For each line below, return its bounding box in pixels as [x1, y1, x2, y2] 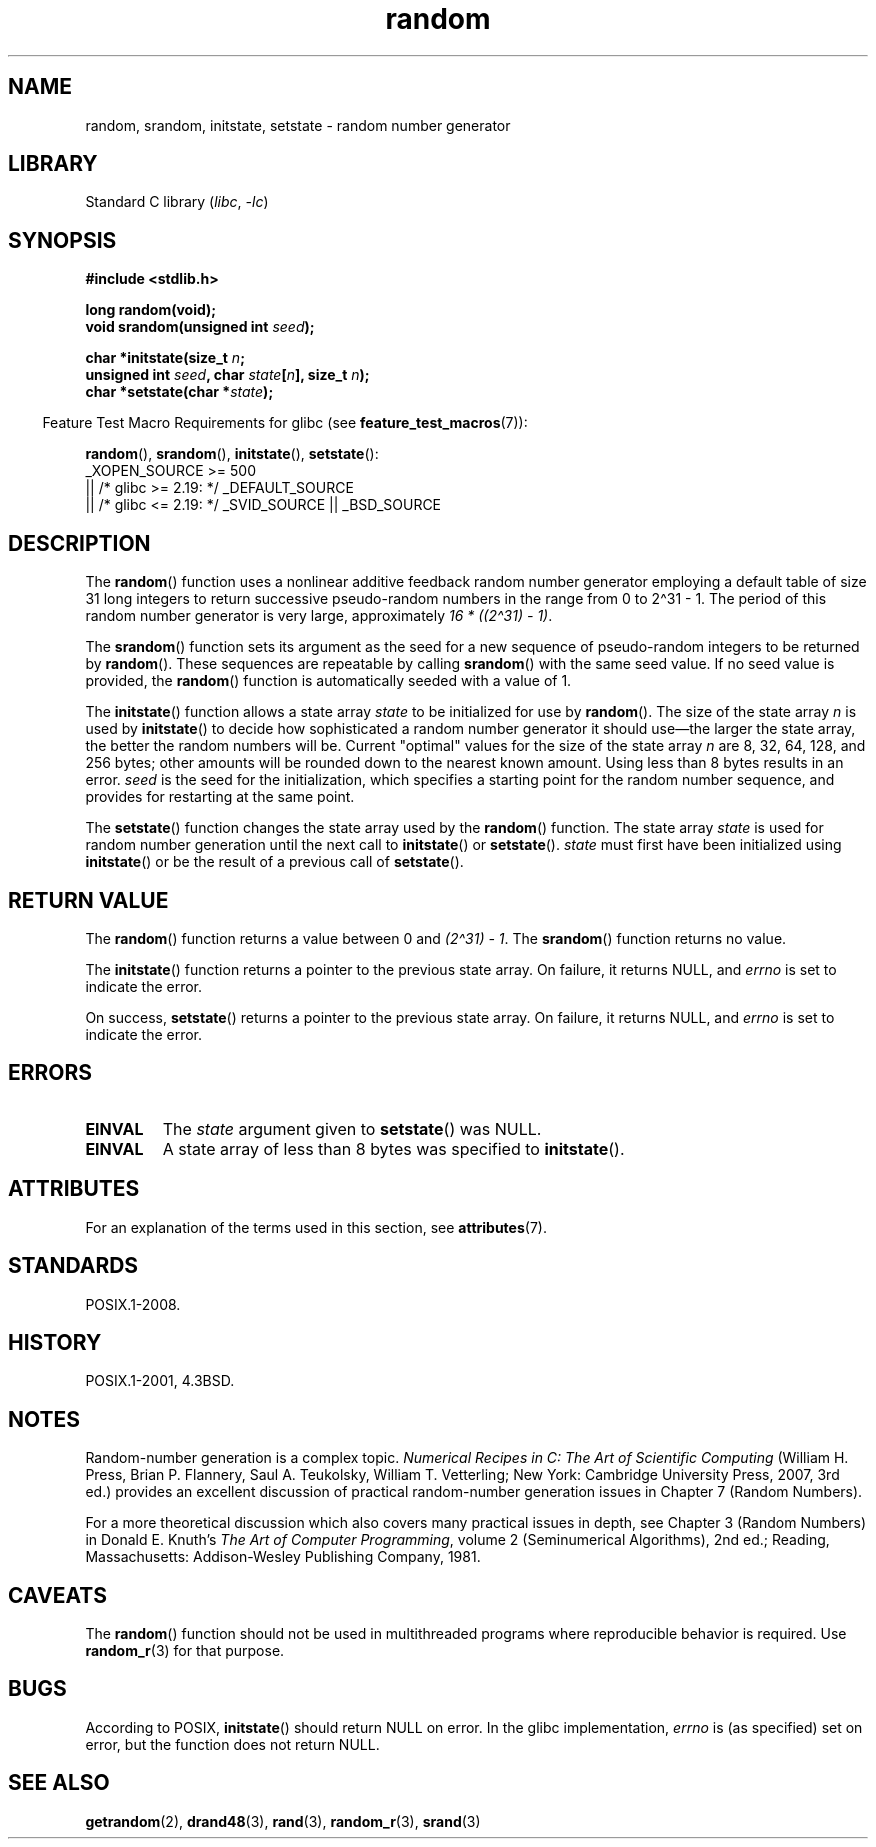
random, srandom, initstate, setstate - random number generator [85, 116, 511, 134]
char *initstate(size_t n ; [85, 349, 245, 367]
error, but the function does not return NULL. [85, 1735, 380, 1753]
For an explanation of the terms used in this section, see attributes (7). [85, 1218, 547, 1236]
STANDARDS [8, 1253, 139, 1279]
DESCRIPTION [8, 530, 151, 556]
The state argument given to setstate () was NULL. [162, 1118, 542, 1139]
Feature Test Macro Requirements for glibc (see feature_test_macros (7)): [42, 414, 528, 432]
